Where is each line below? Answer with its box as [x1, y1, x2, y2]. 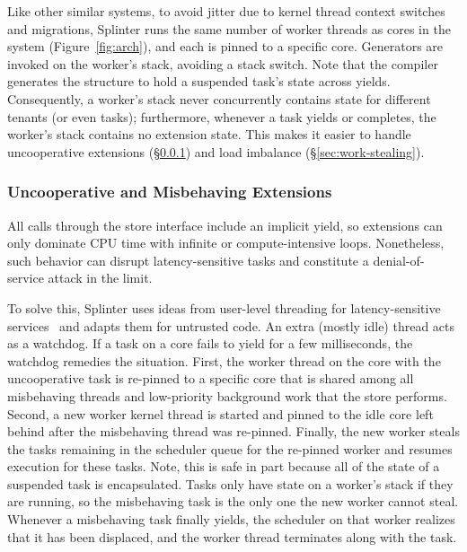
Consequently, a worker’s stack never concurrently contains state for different [7, 89, 431, 108]
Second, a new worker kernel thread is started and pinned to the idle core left [7, 404, 434, 423]
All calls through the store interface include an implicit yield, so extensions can [7, 215, 443, 234]
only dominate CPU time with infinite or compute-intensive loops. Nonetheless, [7, 233, 445, 252]
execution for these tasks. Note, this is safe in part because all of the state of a [7, 457, 440, 476]
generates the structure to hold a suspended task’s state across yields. [7, 72, 391, 91]
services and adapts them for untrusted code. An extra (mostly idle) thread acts [7, 316, 455, 335]
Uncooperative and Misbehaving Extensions [7, 180, 332, 203]
